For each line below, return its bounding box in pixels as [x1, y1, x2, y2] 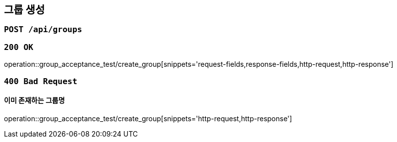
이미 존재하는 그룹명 [4, 96, 65, 105]
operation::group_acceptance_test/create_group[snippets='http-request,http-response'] [4, 114, 292, 123]
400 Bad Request [4, 76, 77, 86]
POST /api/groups [4, 25, 82, 35]
